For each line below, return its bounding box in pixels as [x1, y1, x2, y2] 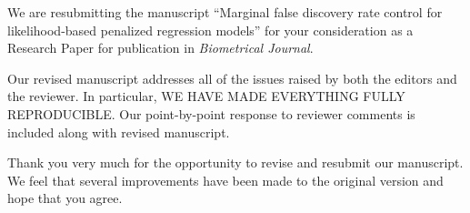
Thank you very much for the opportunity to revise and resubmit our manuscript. [7, 153, 464, 172]
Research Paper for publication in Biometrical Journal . [7, 38, 314, 57]
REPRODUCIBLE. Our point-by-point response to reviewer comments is [7, 104, 415, 123]
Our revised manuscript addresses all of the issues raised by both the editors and [7, 68, 457, 87]
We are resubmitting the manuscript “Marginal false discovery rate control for [7, 3, 443, 21]
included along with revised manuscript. [7, 122, 230, 141]
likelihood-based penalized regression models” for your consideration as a [7, 20, 414, 39]
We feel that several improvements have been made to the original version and [7, 170, 444, 189]
